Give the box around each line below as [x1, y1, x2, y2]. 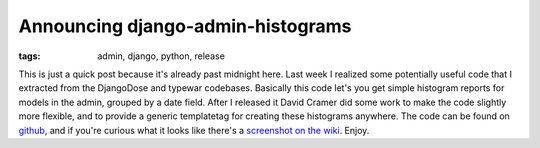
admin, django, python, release [97, 50, 225, 62]
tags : [18, 50, 41, 62]
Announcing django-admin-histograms [18, 15, 352, 37]
